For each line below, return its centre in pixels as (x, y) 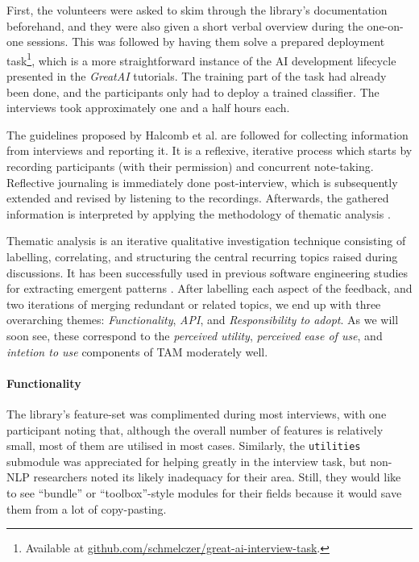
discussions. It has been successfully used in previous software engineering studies (207, 272)
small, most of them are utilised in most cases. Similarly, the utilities (184, 445)
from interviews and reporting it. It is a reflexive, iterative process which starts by (209, 150)
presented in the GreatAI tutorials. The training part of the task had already (197, 76)
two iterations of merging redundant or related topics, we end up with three (194, 304)
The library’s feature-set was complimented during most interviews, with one (197, 413)
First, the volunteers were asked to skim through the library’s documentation (197, 10)
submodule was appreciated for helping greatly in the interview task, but (187, 461)
